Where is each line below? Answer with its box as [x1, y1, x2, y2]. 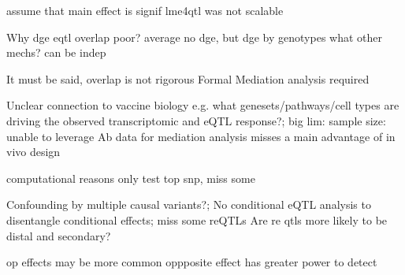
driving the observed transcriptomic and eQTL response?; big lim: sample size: [6, 112, 386, 128]
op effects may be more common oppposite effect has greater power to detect [6, 254, 377, 270]
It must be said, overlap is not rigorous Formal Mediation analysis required [6, 70, 370, 87]
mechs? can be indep [6, 44, 106, 61]
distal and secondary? [6, 227, 111, 243]
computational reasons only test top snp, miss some [6, 169, 255, 186]
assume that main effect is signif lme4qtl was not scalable [6, 2, 284, 18]
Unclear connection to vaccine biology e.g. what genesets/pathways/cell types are [6, 97, 399, 113]
